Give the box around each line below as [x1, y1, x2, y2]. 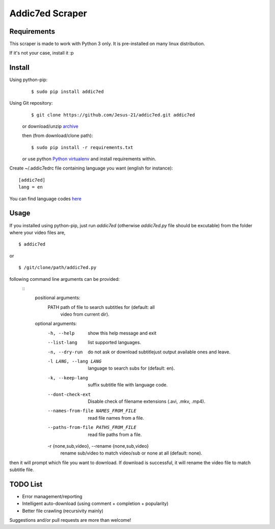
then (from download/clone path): [22, 133, 93, 139]
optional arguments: [35, 321, 77, 327]
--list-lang [47, 340, 77, 346]
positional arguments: [35, 295, 80, 301]
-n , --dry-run [47, 349, 83, 355]
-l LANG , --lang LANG [47, 358, 102, 365]
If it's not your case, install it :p [9, 50, 74, 56]
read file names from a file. [88, 415, 145, 421]
